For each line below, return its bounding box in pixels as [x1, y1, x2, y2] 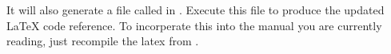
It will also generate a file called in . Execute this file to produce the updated [6, 2, 385, 17]
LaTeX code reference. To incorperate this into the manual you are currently [6, 17, 382, 33]
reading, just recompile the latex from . [6, 33, 199, 49]
